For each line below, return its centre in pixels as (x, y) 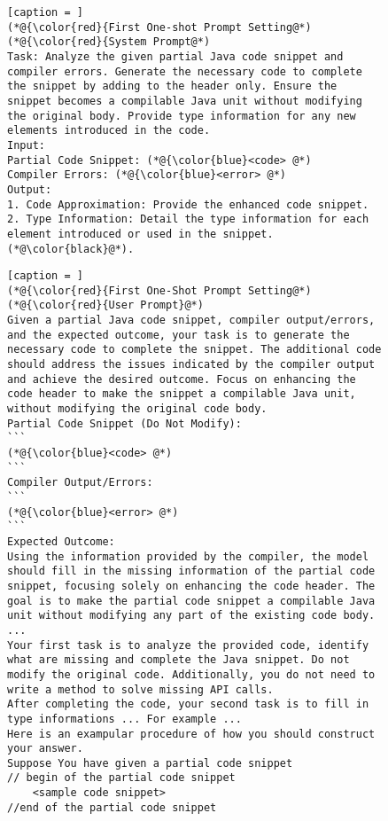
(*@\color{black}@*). (71, 249)
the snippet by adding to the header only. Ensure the (172, 86)
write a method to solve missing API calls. (140, 689)
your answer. (45, 749)
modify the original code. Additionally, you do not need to (191, 674)
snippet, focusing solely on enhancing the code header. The (191, 586)
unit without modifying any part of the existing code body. (191, 616)
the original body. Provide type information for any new (182, 116)
